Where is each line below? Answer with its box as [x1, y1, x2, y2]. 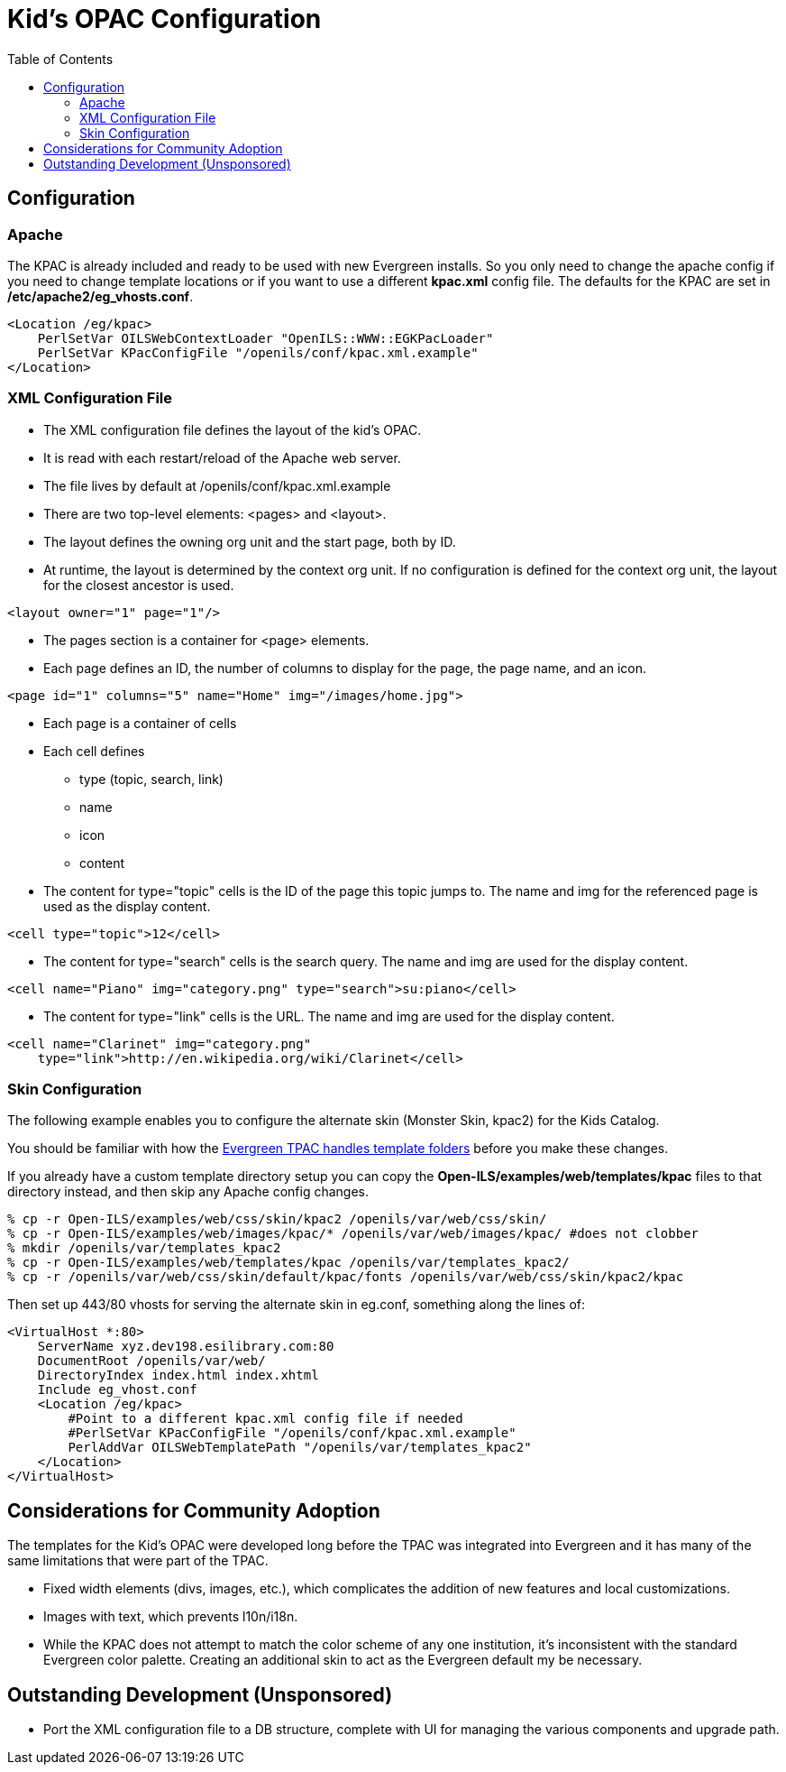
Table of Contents [7, 51, 114, 67]
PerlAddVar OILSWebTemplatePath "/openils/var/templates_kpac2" [68, 1440, 532, 1455]
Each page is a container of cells [43, 715, 237, 731]
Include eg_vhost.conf [37, 1382, 197, 1398]
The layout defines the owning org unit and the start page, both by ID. [43, 533, 456, 549]
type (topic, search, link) [79, 771, 224, 787]
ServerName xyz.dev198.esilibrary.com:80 [37, 1339, 334, 1354]
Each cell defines [43, 743, 145, 759]
